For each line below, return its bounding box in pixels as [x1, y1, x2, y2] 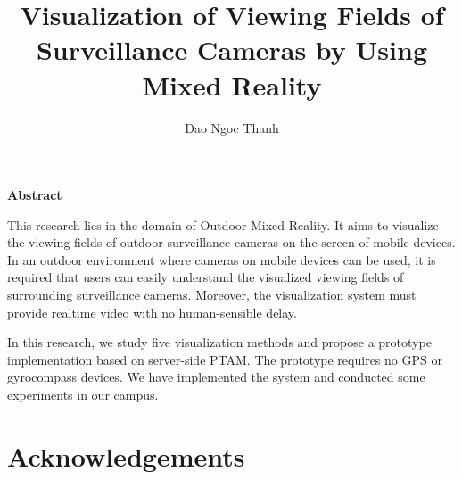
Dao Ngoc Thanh [185, 118, 279, 136]
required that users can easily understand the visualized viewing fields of [7, 268, 404, 286]
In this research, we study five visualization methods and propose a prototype [7, 333, 432, 351]
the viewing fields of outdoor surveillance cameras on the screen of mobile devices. [7, 233, 456, 252]
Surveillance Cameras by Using [36, 31, 428, 68]
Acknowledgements [7, 437, 245, 474]
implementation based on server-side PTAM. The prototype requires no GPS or [7, 350, 442, 368]
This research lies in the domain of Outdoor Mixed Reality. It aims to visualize [7, 215, 439, 234]
